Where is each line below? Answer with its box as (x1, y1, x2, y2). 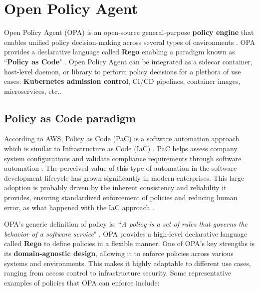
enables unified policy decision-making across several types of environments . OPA (4, 36, 256, 47)
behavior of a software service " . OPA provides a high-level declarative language (4, 228, 248, 239)
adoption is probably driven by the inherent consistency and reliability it (4, 182, 227, 193)
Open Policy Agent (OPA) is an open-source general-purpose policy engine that (4, 27, 254, 37)
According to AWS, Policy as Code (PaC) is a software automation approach (4, 133, 240, 144)
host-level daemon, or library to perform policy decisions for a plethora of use (4, 66, 241, 76)
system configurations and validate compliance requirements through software (4, 153, 242, 163)
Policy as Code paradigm (4, 110, 136, 125)
